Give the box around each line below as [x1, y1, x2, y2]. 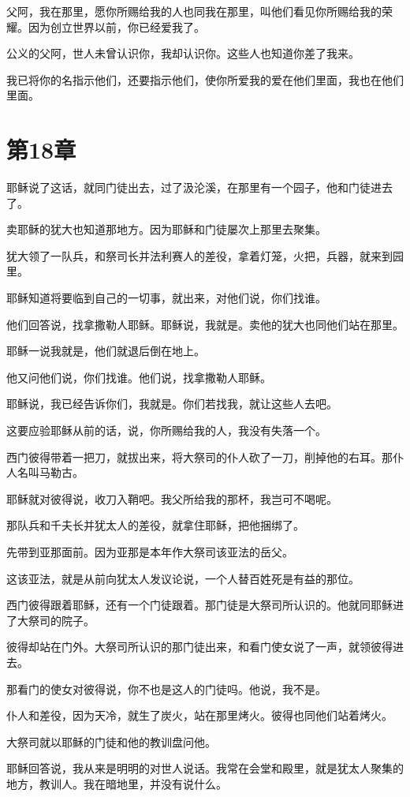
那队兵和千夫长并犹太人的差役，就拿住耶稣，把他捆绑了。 [6, 517, 304, 533]
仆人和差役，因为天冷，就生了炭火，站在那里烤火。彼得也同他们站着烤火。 [6, 707, 393, 724]
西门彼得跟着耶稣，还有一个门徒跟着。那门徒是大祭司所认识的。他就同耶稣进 [6, 597, 404, 613]
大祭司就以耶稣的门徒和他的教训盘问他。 [6, 733, 216, 750]
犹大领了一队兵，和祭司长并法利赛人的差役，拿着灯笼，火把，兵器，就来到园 [6, 247, 404, 264]
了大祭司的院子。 [6, 612, 95, 628]
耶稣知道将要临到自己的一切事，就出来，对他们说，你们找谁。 [6, 290, 326, 306]
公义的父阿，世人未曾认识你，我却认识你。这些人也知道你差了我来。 [6, 45, 360, 62]
